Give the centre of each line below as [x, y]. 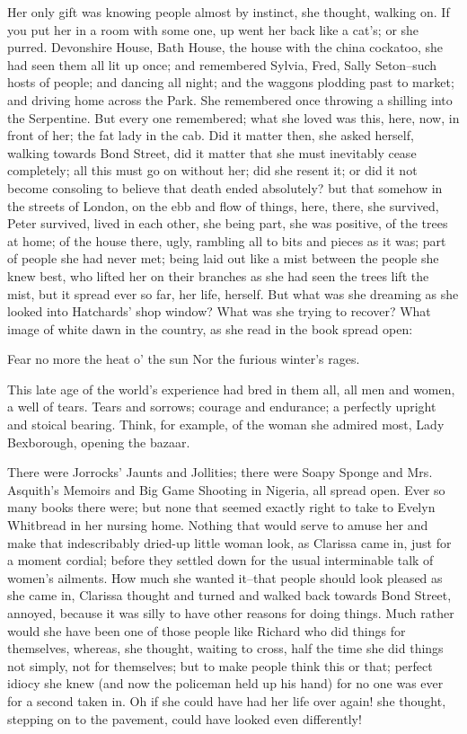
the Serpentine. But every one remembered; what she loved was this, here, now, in [233, 117]
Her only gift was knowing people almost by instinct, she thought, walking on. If [229, 12]
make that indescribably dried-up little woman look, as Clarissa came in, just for [229, 542]
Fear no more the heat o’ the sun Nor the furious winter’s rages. [184, 359]
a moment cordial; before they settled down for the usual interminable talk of [220, 560]
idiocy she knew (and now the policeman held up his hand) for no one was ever [225, 683]
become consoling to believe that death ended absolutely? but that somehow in [225, 187]
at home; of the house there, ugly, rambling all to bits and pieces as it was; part [227, 240]
